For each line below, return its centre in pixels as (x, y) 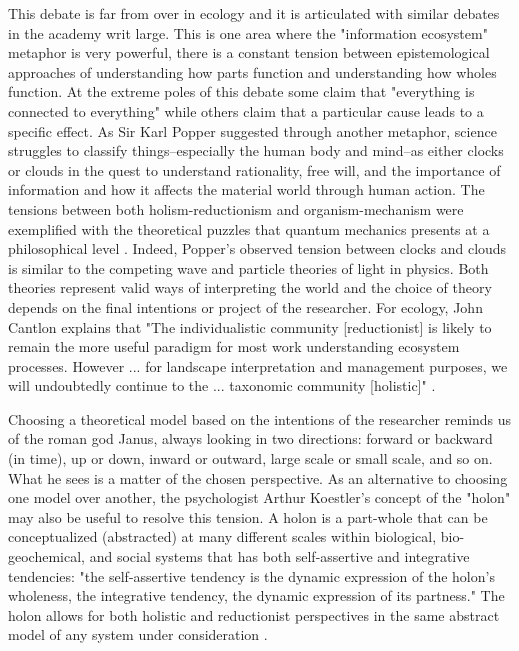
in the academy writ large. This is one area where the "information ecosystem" (248, 32)
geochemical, (46, 556)
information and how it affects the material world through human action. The (246, 189)
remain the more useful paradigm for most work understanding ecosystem (234, 346)
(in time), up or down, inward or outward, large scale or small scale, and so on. (250, 458)
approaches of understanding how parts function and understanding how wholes (252, 71)
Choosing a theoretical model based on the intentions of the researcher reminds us (260, 418)
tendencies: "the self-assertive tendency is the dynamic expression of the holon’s (251, 575)
